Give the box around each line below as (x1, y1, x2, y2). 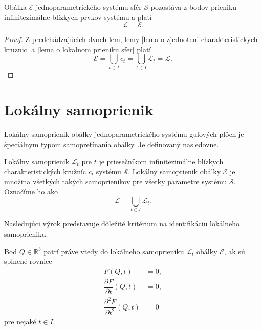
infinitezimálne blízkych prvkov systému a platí (4, 11, 152, 22)
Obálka (4, 2, 27, 12)
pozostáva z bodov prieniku (150, 2, 237, 12)
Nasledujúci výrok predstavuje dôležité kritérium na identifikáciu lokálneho (4, 218, 240, 229)
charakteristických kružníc (4, 166, 86, 177)
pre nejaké (4, 316, 36, 326)
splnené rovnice (4, 256, 52, 266)
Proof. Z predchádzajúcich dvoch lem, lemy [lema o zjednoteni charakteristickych (4, 34, 258, 45)
